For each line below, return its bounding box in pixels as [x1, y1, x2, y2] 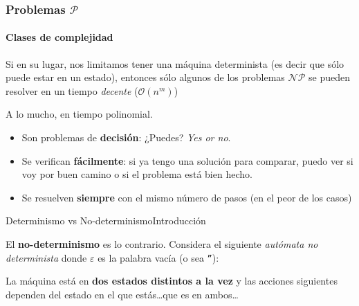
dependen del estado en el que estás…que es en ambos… [6, 287, 239, 301]
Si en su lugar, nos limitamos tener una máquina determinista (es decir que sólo [6, 56, 344, 71]
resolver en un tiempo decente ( [6, 83, 138, 98]
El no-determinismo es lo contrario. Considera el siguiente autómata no [6, 236, 318, 251]
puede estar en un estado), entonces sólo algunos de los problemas [6, 70, 285, 84]
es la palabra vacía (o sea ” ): [98, 250, 219, 264]
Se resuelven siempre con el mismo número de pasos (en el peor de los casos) [21, 190, 352, 204]
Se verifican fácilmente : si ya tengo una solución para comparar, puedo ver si [21, 153, 353, 168]
